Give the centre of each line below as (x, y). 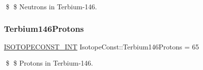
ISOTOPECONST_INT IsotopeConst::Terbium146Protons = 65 (101, 46)
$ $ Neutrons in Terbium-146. (51, 6)
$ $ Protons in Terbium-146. (49, 63)
